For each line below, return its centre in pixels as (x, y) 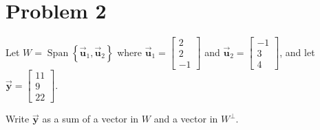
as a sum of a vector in (90, 119)
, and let (297, 52)
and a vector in (186, 119)
